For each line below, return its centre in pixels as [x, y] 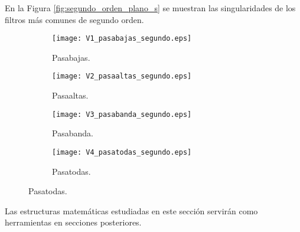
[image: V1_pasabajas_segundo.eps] [122, 39]
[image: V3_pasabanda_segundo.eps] [122, 114]
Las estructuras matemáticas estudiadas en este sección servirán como [131, 210]
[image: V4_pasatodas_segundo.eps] [122, 152]
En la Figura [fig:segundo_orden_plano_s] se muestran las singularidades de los [150, 8]
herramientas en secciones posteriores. [73, 222]
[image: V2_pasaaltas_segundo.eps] [122, 76]
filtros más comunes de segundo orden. [74, 19]
